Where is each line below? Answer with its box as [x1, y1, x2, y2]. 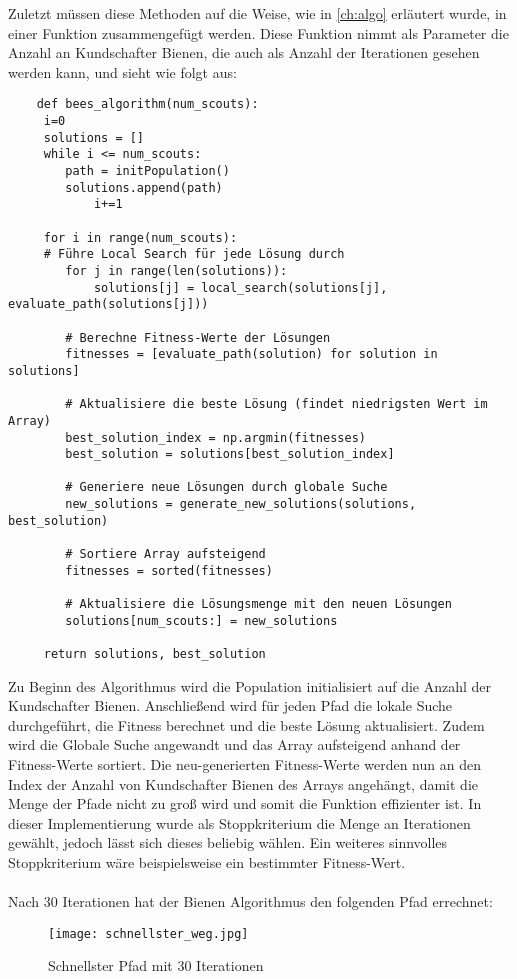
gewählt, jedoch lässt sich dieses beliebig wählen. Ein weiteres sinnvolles [8, 832, 448, 853]
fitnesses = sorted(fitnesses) [65, 563, 273, 578]
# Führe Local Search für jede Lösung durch [43, 247, 345, 262]
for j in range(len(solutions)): [65, 263, 288, 278]
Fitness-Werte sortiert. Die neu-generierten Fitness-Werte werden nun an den [8, 754, 481, 775]
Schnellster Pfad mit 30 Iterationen [48, 955, 264, 976]
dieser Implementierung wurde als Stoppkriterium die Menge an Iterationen [8, 812, 471, 833]
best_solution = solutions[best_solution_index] [65, 447, 395, 462]
